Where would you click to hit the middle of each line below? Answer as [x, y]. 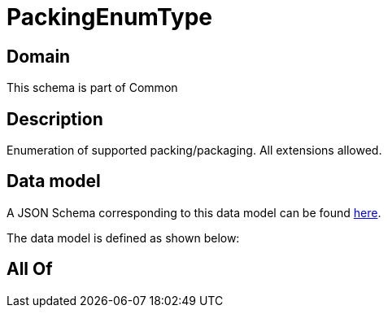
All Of [30, 269]
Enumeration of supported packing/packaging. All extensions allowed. [194, 150]
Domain [39, 56]
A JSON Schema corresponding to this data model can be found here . [194, 212]
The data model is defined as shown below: [123, 238]
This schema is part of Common [92, 88]
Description [55, 119]
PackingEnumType [110, 17]
